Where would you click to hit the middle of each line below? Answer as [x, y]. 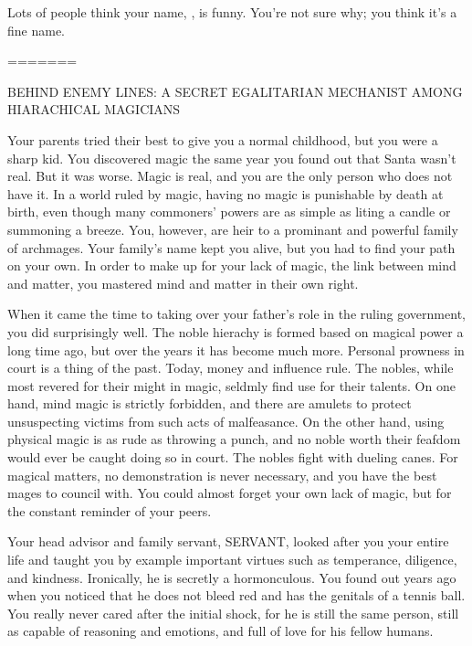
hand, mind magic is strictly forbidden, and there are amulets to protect [210, 403]
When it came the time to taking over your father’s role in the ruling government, [236, 314]
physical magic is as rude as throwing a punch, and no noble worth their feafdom [234, 439]
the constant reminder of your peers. [110, 510]
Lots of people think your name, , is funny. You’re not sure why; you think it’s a [232, 12]
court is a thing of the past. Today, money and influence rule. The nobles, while [231, 368]
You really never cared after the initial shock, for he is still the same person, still [233, 613]
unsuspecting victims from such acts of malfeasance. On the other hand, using [226, 421]
